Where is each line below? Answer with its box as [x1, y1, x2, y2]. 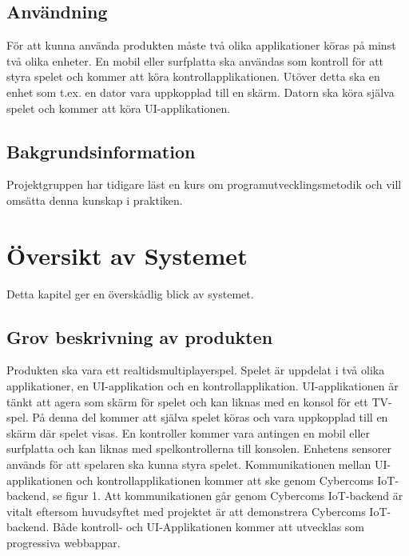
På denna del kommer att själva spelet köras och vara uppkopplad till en [32, 409, 388, 426]
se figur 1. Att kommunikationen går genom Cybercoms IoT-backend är [52, 487, 403, 504]
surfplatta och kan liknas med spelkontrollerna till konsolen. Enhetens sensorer [6, 440, 392, 457]
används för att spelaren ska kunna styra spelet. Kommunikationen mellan [6, 456, 371, 473]
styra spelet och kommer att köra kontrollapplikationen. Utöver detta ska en [6, 68, 380, 85]
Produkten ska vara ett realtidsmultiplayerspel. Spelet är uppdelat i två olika [6, 362, 385, 378]
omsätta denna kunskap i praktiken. [6, 191, 183, 208]
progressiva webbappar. [6, 534, 121, 551]
